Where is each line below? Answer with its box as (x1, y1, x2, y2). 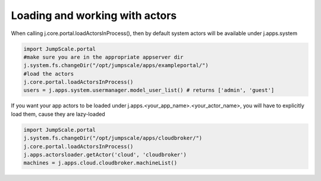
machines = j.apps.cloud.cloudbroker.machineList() (23, 160, 178, 166)
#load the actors (23, 70, 74, 77)
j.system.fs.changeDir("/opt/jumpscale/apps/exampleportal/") (23, 62, 209, 69)
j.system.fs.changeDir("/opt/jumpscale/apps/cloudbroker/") (23, 135, 203, 142)
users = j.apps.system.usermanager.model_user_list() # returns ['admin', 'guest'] (23, 87, 275, 94)
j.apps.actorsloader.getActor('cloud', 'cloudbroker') (23, 151, 187, 158)
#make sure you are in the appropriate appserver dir (23, 53, 184, 61)
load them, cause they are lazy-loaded (11, 110, 105, 118)
